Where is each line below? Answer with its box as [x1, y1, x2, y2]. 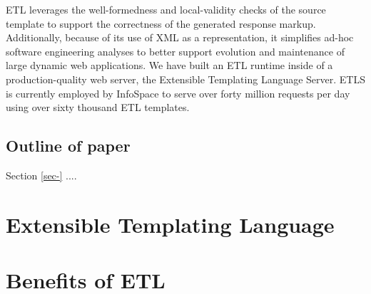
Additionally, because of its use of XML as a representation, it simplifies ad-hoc [6, 30, 354, 45]
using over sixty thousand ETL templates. [6, 100, 190, 115]
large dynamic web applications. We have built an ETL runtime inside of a [6, 58, 333, 73]
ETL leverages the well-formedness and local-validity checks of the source [6, 2, 326, 16]
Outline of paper [6, 135, 131, 157]
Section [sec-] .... [6, 167, 77, 182]
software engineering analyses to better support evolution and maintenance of [6, 43, 345, 58]
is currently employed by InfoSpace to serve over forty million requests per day [6, 85, 350, 100]
